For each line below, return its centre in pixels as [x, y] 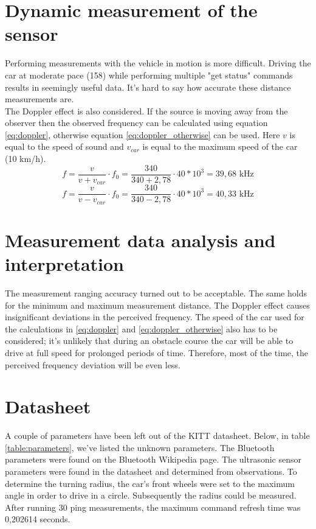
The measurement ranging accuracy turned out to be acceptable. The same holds [156, 293]
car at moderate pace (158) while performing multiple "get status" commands [149, 75]
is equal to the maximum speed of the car [220, 146]
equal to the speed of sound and [64, 146]
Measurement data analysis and [140, 240]
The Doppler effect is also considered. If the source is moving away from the [146, 110]
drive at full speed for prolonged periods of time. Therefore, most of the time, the [157, 352]
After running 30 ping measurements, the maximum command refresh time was [153, 507]
